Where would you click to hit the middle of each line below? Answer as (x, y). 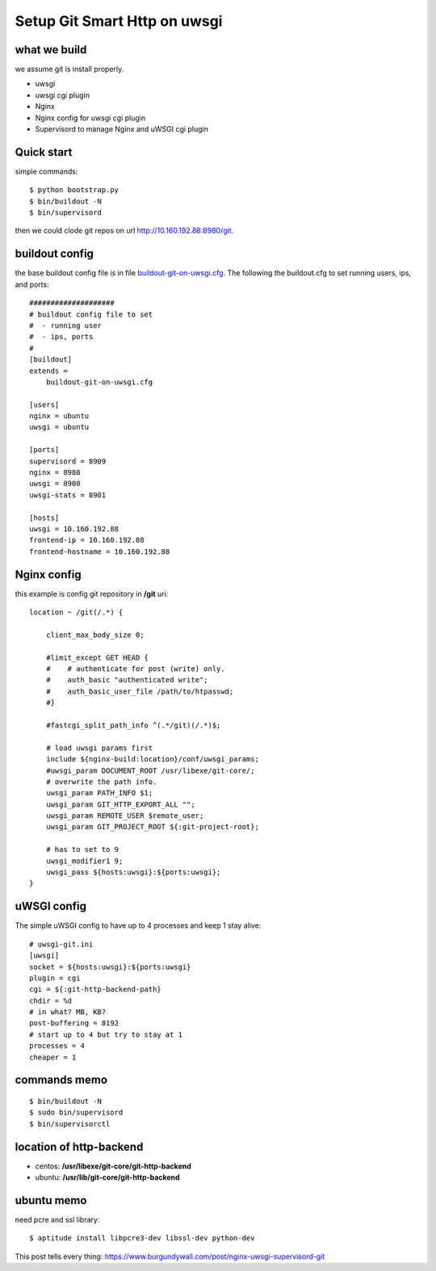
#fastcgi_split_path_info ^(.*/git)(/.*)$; (133, 725)
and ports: (32, 284)
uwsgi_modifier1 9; (84, 861)
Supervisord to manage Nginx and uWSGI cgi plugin (122, 129)
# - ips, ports (61, 337)
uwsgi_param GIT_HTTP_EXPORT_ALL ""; (120, 804)
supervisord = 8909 (68, 461)
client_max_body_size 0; (95, 635)
